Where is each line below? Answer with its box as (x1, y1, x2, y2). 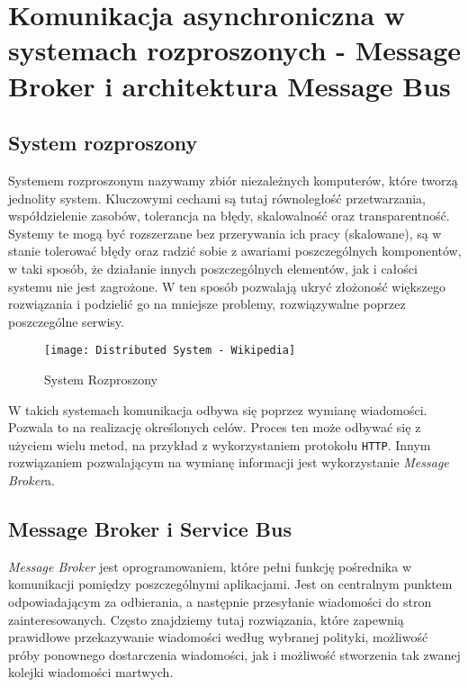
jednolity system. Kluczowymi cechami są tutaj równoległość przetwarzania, (8, 188, 426, 207)
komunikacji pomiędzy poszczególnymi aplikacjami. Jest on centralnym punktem (8, 574, 453, 593)
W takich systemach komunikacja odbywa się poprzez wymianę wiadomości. (8, 400, 427, 419)
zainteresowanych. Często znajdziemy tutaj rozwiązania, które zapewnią (8, 610, 404, 628)
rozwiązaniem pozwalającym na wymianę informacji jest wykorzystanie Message (8, 453, 449, 472)
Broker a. (8, 470, 55, 489)
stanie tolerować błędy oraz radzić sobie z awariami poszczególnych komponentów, (8, 241, 462, 260)
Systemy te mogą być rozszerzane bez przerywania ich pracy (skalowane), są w (8, 223, 442, 242)
